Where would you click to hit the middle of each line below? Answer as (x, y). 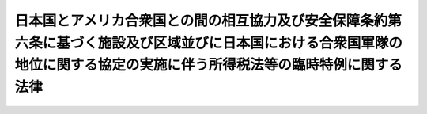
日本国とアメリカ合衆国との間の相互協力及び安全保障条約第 (208, 21)
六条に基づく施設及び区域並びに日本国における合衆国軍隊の (209, 43)
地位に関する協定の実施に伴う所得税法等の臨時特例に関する (209, 65)
